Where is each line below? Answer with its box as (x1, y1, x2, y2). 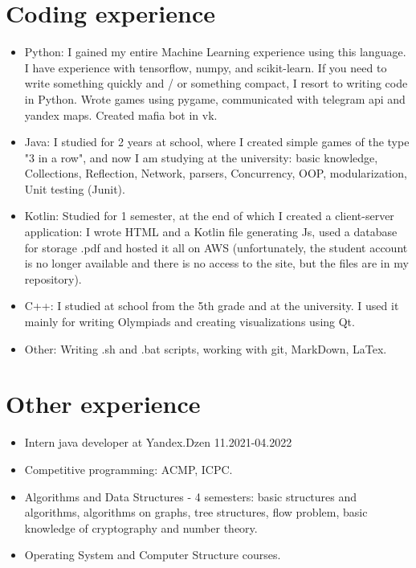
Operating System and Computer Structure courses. (24, 546, 281, 563)
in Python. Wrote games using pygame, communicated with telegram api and (24, 90, 406, 107)
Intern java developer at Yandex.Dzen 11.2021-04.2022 (24, 434, 292, 451)
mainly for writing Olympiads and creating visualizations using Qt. (24, 313, 355, 330)
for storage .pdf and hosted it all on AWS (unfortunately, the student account (24, 239, 408, 255)
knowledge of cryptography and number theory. (24, 519, 258, 536)
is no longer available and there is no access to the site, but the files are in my (24, 255, 409, 272)
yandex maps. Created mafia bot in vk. (24, 106, 218, 123)
